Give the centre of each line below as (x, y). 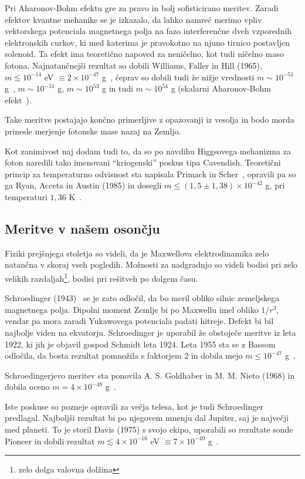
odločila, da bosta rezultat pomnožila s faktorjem (93, 355)
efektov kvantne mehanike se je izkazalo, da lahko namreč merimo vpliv (133, 19)
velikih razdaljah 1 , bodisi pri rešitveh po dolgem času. (101, 277)
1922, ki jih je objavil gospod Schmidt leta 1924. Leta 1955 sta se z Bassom (140, 344)
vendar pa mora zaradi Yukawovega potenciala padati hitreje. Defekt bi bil (139, 321)
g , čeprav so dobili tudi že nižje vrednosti (178, 77)
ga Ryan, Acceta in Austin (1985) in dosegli (83, 185)
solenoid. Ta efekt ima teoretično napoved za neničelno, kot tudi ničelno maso (144, 54)
